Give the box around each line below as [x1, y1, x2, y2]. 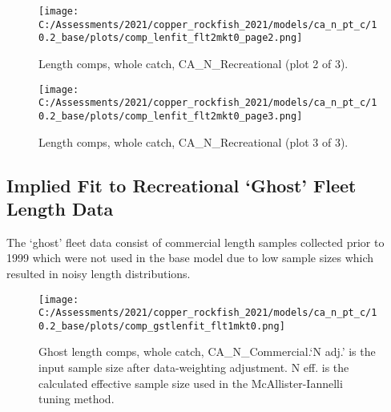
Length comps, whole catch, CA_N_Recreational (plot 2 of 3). [38, 55, 349, 71]
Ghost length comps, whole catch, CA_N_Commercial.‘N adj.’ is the [38, 343, 376, 360]
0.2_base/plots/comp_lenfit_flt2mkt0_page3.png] [38, 110, 303, 122]
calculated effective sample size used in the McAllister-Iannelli [38, 374, 343, 391]
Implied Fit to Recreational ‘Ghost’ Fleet [6, 172, 357, 197]
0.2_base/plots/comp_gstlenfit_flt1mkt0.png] [38, 320, 285, 332]
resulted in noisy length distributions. [6, 265, 191, 281]
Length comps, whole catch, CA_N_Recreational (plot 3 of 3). [38, 133, 349, 150]
